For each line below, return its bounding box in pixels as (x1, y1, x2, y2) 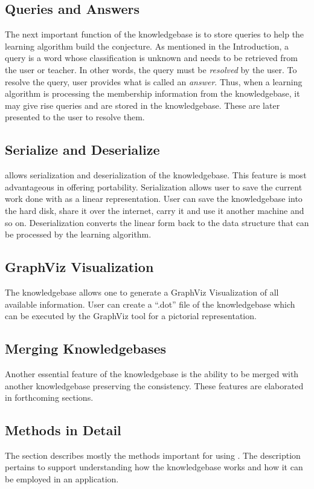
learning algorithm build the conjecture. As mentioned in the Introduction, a (5, 39, 289, 52)
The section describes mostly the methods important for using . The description (5, 449, 301, 461)
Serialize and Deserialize (5, 140, 160, 159)
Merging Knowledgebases (5, 339, 167, 358)
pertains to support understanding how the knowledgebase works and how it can (5, 461, 303, 473)
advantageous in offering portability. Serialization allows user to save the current (5, 180, 303, 193)
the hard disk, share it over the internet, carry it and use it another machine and (5, 204, 304, 216)
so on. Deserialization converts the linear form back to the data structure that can (5, 216, 309, 228)
